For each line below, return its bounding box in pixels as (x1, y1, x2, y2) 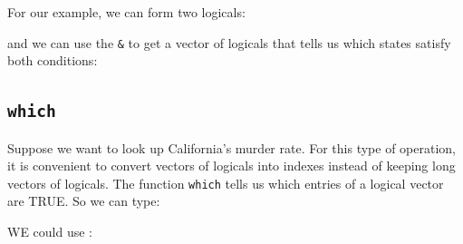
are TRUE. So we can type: (7, 191, 160, 210)
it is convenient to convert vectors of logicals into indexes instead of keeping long (7, 156, 456, 175)
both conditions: (7, 51, 98, 70)
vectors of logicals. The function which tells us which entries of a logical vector (7, 173, 444, 192)
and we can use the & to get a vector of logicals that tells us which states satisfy (7, 33, 451, 52)
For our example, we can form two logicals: (7, 3, 246, 21)
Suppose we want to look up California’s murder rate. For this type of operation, (7, 138, 456, 157)
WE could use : (7, 222, 92, 241)
